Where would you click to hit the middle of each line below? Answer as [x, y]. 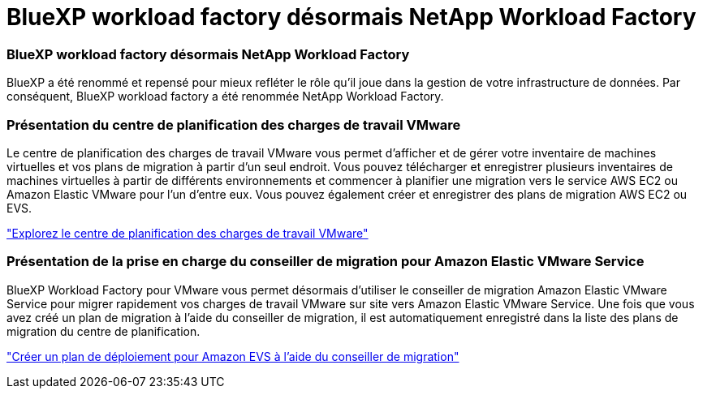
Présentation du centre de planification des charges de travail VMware [234, 125]
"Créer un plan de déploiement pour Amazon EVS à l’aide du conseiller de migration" [233, 356]
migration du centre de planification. [104, 331]
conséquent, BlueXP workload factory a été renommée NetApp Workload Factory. [225, 97]
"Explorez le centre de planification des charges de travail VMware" [188, 233]
